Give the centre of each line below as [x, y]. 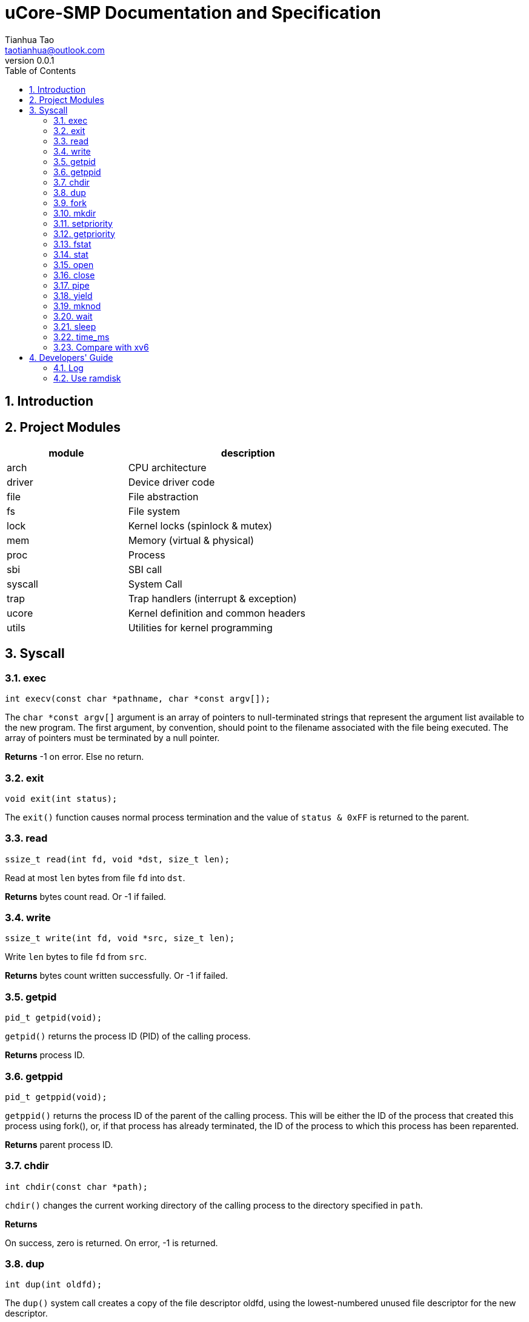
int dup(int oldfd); [54, 1285]
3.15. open [74, 264]
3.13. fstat [72, 244]
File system [154, 512]
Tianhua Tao [30, 39]
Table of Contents [41, 70]
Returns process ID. [45, 1055]
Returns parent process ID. [59, 1144]
